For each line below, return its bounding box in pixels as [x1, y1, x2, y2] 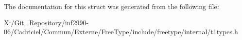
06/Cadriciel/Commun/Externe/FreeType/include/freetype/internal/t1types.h [4, 27, 238, 37]
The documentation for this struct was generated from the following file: [4, 1, 219, 11]
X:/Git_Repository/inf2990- [4, 17, 89, 27]
